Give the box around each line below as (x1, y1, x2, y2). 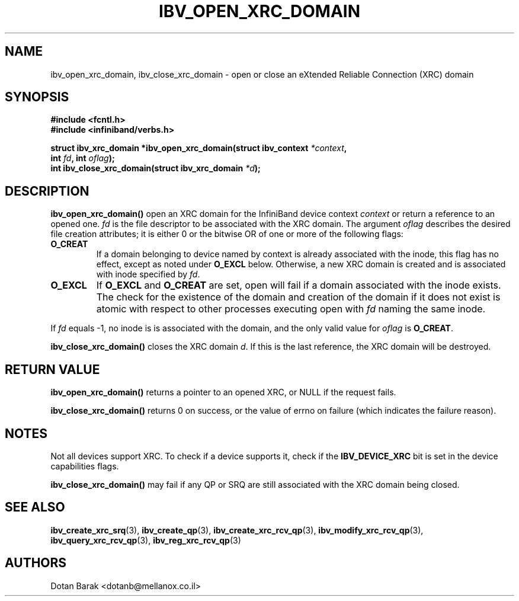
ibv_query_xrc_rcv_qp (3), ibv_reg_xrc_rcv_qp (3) (50, 535, 241, 545)
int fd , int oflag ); (50, 153, 115, 164)
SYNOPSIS (5, 89, 69, 105)
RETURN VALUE (5, 362, 100, 377)
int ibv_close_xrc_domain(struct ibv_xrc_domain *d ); (50, 163, 261, 174)
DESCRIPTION (5, 183, 89, 199)
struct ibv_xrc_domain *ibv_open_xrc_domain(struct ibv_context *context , (50, 143, 347, 154)
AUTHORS (5, 555, 67, 571)
